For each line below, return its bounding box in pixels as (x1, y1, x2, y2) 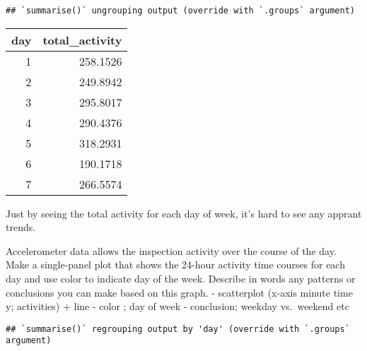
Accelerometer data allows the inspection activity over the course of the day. (6, 243, 337, 258)
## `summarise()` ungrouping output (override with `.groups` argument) (6, 6, 355, 16)
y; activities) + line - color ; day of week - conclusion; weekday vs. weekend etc (6, 299, 349, 314)
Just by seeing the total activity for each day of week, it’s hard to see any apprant (6, 206, 362, 220)
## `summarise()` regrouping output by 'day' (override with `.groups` (6, 323, 350, 334)
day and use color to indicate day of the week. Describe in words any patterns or (6, 271, 356, 286)
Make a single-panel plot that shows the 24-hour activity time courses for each (6, 257, 345, 272)
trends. (6, 220, 36, 234)
